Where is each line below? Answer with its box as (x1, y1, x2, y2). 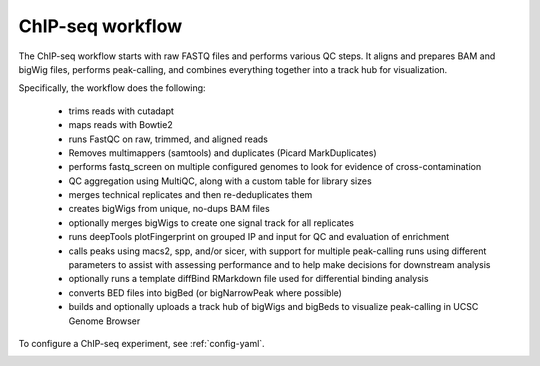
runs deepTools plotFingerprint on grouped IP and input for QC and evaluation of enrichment (68, 231, 450, 243)
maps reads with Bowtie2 (68, 119, 174, 131)
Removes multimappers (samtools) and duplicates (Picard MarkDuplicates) (68, 146, 377, 159)
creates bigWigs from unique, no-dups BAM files (68, 203, 270, 215)
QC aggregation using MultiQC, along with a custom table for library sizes (68, 175, 372, 187)
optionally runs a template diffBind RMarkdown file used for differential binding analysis (68, 273, 429, 285)
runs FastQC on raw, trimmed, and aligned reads (68, 133, 269, 145)
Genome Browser (68, 315, 141, 327)
